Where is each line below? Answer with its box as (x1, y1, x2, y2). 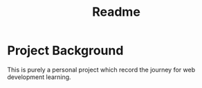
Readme (92, 4, 140, 20)
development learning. (7, 73, 71, 81)
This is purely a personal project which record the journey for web (7, 65, 196, 74)
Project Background (7, 43, 124, 58)
